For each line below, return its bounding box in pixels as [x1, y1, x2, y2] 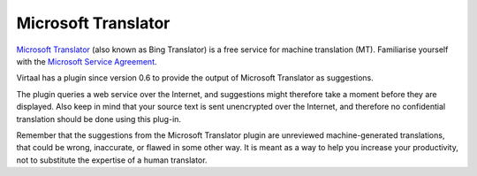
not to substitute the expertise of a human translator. [16, 155, 208, 165]
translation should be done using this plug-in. [16, 113, 181, 124]
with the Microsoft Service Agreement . [16, 56, 158, 66]
